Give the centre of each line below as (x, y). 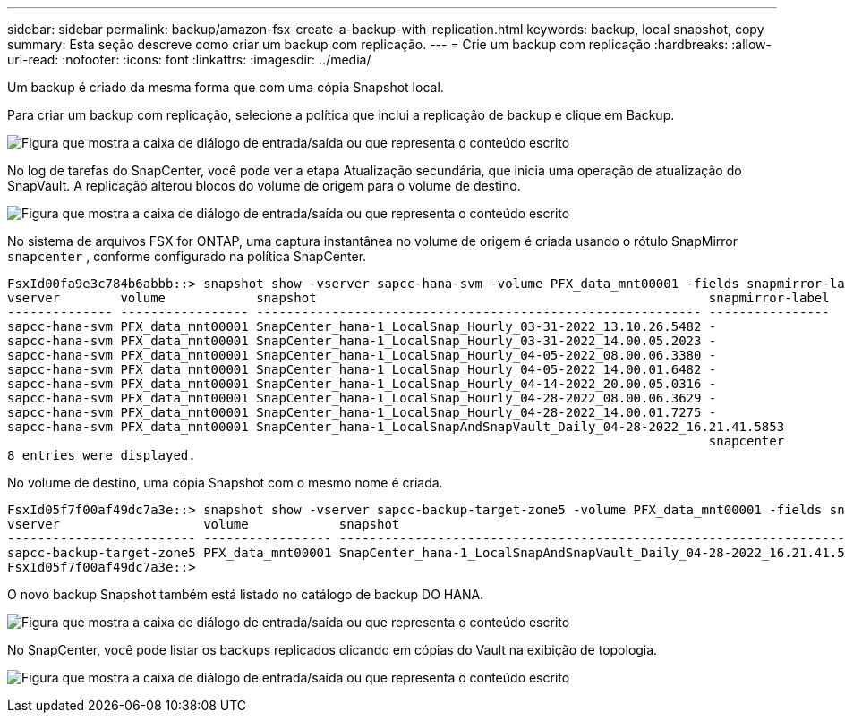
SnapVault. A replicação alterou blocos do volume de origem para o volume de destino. (264, 186)
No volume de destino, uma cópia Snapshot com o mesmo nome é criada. (225, 483)
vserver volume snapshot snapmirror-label (418, 298)
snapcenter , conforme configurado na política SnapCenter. (187, 256)
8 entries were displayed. (102, 455)
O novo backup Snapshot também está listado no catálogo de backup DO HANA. (246, 594)
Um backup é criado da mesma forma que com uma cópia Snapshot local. (226, 87)
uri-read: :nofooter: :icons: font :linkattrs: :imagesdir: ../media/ (189, 59)
